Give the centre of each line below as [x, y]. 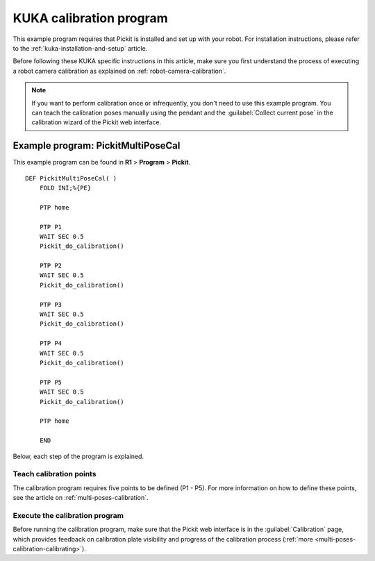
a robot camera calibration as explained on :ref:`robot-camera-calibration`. [119, 71]
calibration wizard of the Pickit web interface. [97, 122]
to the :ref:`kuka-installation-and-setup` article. [80, 48]
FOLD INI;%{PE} [65, 188]
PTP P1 [51, 227]
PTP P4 [51, 343]
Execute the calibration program [68, 515]
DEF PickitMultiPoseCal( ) [71, 178]
